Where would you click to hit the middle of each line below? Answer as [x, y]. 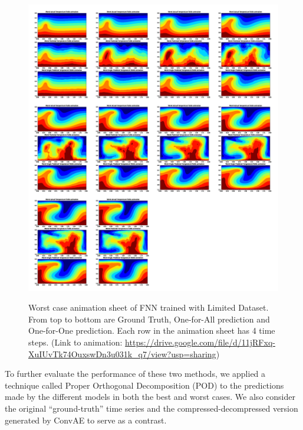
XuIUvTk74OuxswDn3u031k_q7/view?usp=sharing [122, 354]
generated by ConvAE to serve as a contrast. [86, 420]
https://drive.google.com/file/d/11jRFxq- [200, 342]
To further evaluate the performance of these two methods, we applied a [135, 374]
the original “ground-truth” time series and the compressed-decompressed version [151, 408]
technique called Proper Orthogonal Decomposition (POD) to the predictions [144, 385]
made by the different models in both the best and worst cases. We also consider [150, 397]
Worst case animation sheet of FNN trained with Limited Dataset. [149, 307]
